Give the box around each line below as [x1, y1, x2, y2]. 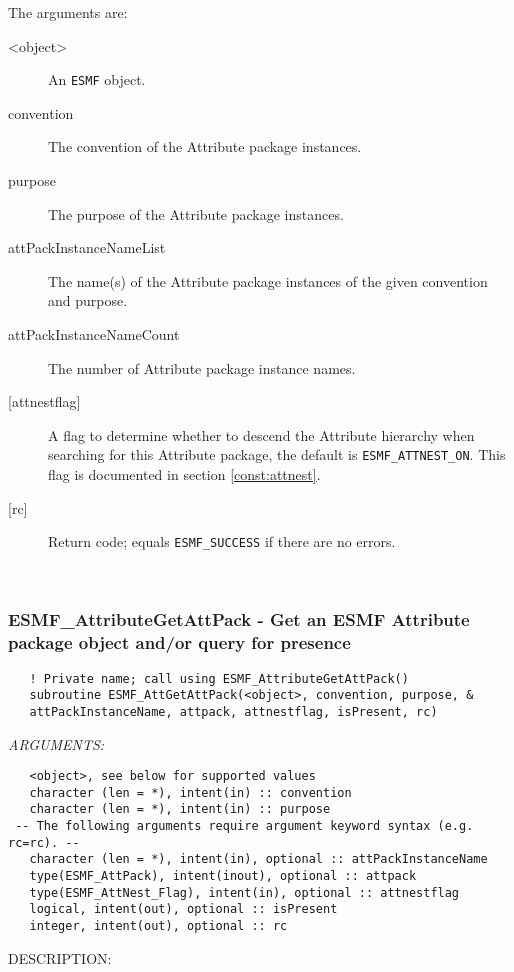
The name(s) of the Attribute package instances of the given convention [48, 270, 488, 291]
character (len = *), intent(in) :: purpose [29, 802, 331, 817]
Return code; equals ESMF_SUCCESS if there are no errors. [48, 531, 396, 552]
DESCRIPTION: [8, 947, 112, 968]
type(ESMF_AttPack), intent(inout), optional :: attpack [29, 869, 417, 884]
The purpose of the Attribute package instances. [48, 203, 344, 224]
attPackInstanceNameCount [8, 324, 180, 344]
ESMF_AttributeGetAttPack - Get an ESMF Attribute [8, 607, 470, 632]
